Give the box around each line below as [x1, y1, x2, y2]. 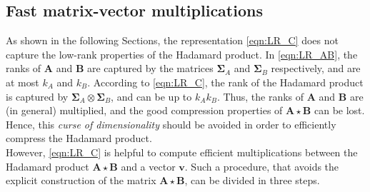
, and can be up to [111, 89, 192, 103]
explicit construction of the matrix [6, 173, 156, 188]
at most [6, 74, 39, 89]
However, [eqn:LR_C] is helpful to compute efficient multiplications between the [6, 144, 358, 159]
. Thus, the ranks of [216, 89, 304, 103]
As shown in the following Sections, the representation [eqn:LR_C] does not [6, 33, 339, 48]
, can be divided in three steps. [184, 173, 320, 188]
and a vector [121, 158, 176, 173]
